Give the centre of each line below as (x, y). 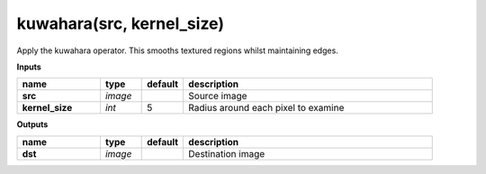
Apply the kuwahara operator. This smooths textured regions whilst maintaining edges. (178, 50)
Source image (218, 96)
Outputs (32, 124)
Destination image (227, 153)
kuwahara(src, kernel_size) (121, 23)
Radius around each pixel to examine (266, 108)
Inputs (29, 67)
